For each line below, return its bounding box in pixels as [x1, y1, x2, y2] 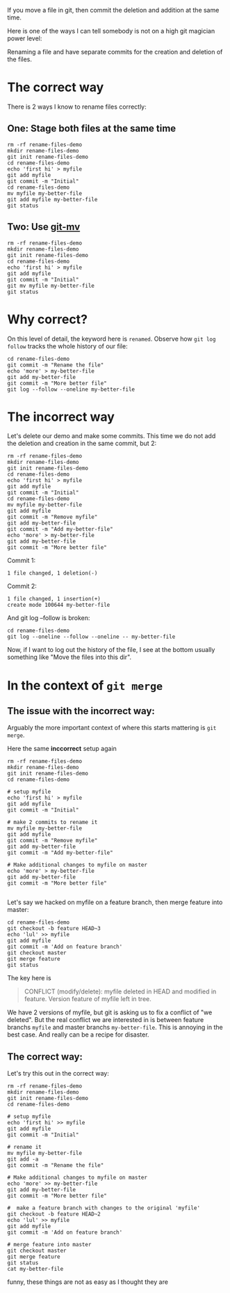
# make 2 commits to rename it [7, 819, 98, 826]
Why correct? [7, 311, 88, 327]
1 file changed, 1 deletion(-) [7, 570, 98, 577]
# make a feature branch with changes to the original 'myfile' [7, 1205, 200, 1211]
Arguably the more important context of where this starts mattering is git [7, 724, 217, 732]
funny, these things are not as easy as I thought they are [7, 1278, 169, 1286]
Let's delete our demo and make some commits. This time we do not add [7, 432, 216, 440]
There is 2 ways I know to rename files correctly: [7, 102, 147, 111]
